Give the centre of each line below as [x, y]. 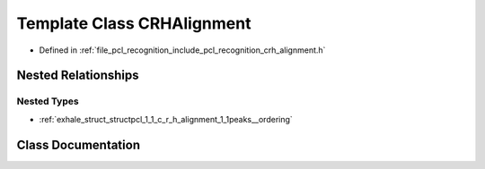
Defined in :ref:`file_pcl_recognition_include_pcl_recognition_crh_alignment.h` [182, 50]
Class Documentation [79, 144]
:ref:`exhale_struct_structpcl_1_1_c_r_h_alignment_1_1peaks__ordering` [166, 119]
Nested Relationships [78, 76]
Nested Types [48, 101]
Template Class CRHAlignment [134, 23]
